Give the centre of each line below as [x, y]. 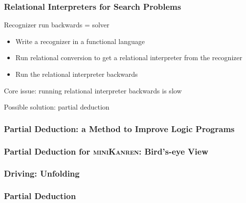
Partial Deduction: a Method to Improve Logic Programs [119, 128]
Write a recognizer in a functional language [80, 41]
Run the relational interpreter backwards [77, 74]
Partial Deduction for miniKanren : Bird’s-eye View [106, 151]
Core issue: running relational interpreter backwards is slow [93, 90]
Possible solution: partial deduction [57, 107]
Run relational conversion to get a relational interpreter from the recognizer [129, 57]
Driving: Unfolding [42, 173]
